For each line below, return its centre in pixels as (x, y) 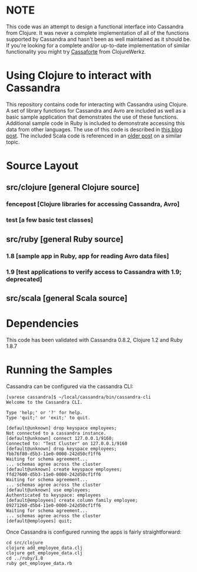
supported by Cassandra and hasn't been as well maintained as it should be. (98, 39)
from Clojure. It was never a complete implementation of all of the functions (98, 32)
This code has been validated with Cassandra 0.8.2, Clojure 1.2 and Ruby (95, 340)
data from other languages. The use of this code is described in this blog (94, 129)
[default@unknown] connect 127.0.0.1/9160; (60, 438)
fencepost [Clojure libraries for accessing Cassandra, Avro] (93, 204)
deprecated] (24, 279)
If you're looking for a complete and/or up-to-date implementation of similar (98, 45)
